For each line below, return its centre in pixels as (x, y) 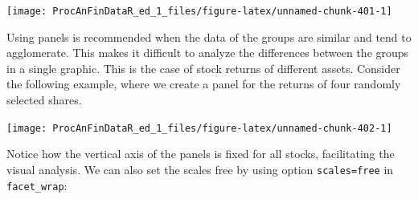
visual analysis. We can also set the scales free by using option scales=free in (200, 169)
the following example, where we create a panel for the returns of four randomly (204, 84)
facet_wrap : (37, 185)
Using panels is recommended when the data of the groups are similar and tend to (209, 37)
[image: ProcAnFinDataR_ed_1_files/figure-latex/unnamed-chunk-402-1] (199, 128)
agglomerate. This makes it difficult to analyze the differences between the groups (208, 53)
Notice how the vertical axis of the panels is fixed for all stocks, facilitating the (201, 154)
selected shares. (44, 100)
